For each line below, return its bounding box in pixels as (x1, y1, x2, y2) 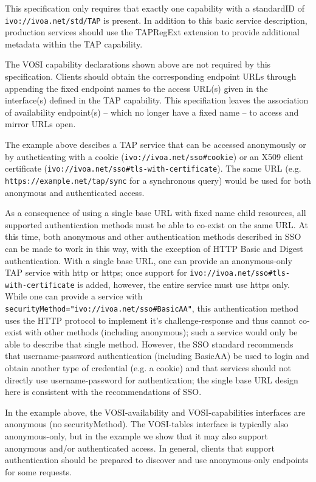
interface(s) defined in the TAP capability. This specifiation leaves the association (5, 94, 309, 107)
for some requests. (5, 465, 72, 478)
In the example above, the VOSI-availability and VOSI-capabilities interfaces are (5, 405, 306, 418)
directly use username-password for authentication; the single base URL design (5, 373, 298, 386)
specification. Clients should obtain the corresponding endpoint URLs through (5, 70, 297, 83)
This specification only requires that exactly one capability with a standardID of (5, 2, 304, 14)
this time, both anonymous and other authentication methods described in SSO (5, 230, 301, 243)
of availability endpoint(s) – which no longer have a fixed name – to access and (5, 105, 299, 118)
